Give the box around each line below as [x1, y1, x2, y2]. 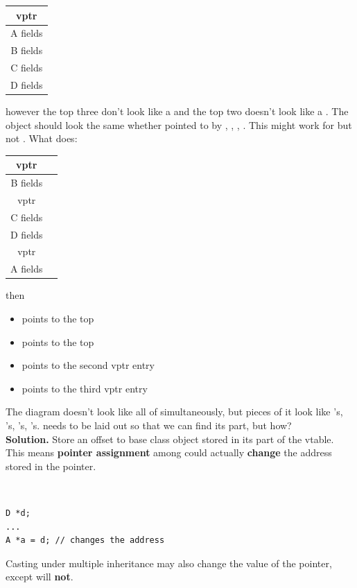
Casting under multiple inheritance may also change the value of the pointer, [6, 555, 332, 570]
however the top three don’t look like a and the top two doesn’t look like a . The [6, 103, 349, 118]
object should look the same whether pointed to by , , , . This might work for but [6, 117, 352, 132]
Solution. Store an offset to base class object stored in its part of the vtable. [6, 431, 334, 446]
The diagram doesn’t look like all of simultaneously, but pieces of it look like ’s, [6, 404, 343, 419]
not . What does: [6, 131, 78, 146]
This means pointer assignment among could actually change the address [6, 445, 332, 460]
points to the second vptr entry [21, 358, 155, 372]
